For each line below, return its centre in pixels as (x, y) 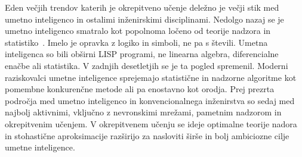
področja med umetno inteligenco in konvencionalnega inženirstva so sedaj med (150, 100)
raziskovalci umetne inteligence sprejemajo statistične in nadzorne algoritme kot (151, 77)
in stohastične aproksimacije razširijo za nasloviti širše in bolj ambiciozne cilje (147, 135)
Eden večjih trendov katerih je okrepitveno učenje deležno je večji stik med (142, 7)
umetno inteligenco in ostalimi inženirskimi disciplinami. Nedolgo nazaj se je (144, 19)
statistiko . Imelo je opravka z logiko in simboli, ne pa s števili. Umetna (136, 42)
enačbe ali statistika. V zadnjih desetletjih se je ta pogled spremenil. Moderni (147, 65)
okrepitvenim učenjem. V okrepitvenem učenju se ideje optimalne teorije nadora (151, 123)
